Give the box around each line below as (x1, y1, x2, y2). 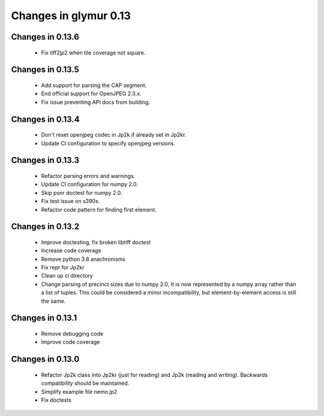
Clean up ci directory (41, 272, 93, 279)
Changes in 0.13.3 (11, 155, 80, 165)
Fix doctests (41, 396, 72, 404)
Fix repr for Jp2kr (41, 264, 85, 271)
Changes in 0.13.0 (11, 354, 80, 364)
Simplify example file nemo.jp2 (41, 388, 118, 395)
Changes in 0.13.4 (11, 114, 80, 124)
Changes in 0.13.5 (11, 65, 79, 75)
